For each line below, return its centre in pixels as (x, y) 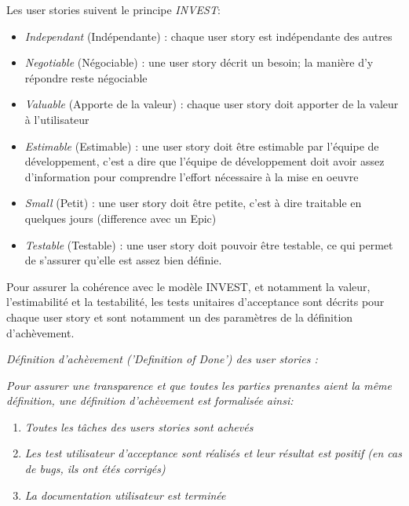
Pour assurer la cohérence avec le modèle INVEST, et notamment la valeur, (188, 286)
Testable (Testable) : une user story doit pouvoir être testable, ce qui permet (209, 244)
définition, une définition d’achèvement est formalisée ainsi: (150, 400)
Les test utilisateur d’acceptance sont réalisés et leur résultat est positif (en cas (213, 453)
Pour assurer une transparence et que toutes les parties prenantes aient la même (199, 385)
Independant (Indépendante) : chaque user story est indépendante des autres (208, 36)
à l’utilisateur (57, 119)
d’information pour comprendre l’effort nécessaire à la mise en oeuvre (192, 176)
